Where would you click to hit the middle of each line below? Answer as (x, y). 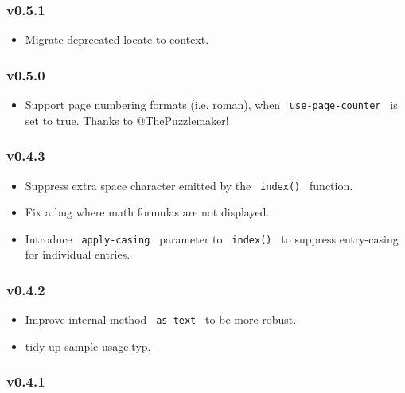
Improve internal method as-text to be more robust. (161, 319)
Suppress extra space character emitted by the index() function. (189, 185)
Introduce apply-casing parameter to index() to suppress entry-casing (212, 238)
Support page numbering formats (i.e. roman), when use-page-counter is (211, 105)
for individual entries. (78, 254)
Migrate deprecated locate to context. (117, 39)
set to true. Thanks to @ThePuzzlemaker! (127, 120)
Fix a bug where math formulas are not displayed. (147, 212)
